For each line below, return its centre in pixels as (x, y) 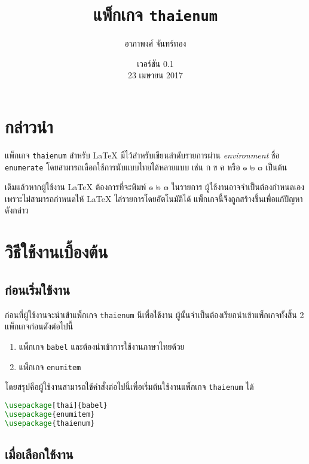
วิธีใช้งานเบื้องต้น (56, 251)
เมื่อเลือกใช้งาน (39, 454)
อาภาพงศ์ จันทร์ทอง (155, 43)
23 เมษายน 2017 (155, 75)
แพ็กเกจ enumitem (50, 366)
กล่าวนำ (29, 126)
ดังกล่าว (17, 210)
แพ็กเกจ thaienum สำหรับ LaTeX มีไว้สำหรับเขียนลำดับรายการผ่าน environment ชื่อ (142, 155)
